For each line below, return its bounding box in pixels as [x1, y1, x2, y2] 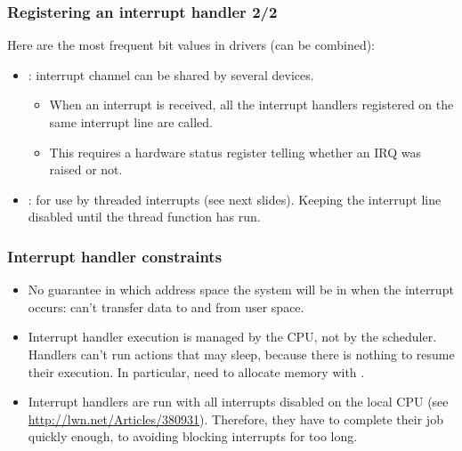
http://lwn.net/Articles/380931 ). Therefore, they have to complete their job [28, 409, 443, 428]
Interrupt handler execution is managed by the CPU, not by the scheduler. [28, 327, 437, 346]
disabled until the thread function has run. [28, 207, 261, 226]
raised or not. [49, 160, 123, 179]
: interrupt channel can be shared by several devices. [28, 65, 314, 84]
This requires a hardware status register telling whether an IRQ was [49, 142, 421, 161]
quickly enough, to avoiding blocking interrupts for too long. [28, 427, 358, 446]
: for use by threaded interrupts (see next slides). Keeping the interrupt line [28, 189, 442, 208]
